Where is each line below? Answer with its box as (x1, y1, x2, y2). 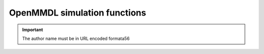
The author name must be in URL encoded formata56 (22, 36, 130, 41)
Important (22, 27, 44, 33)
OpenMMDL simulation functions (9, 7, 146, 18)
